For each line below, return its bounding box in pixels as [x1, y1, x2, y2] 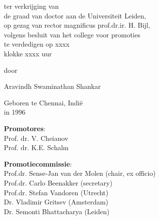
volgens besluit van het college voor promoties [4, 29, 141, 39]
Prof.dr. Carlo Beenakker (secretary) [4, 177, 112, 187]
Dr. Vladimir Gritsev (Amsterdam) [4, 197, 109, 207]
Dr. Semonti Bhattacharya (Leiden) [4, 206, 110, 216]
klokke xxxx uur [4, 48, 52, 58]
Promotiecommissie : [4, 158, 72, 169]
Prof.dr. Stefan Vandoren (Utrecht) [4, 187, 109, 197]
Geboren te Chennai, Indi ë [4, 97, 83, 107]
